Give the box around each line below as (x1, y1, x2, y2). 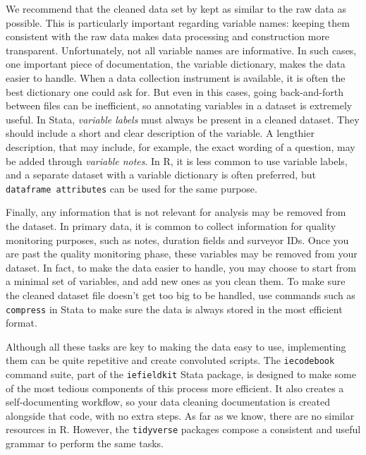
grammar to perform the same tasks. (6, 436, 164, 451)
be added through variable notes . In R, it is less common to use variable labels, (6, 153, 348, 168)
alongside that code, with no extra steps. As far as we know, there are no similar (6, 408, 355, 423)
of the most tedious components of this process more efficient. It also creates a (6, 380, 344, 395)
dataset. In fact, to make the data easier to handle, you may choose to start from (6, 260, 356, 274)
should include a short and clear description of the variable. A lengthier (6, 126, 315, 140)
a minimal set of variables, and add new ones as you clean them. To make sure (6, 274, 346, 289)
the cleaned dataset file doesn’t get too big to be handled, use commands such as (6, 287, 355, 302)
